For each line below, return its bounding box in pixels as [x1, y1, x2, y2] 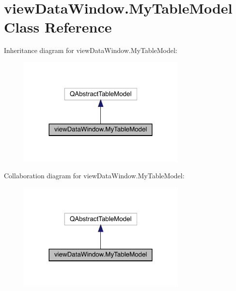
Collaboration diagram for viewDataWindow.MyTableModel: [4, 170, 185, 180]
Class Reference [4, 17, 112, 37]
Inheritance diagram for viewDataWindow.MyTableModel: [4, 45, 177, 55]
